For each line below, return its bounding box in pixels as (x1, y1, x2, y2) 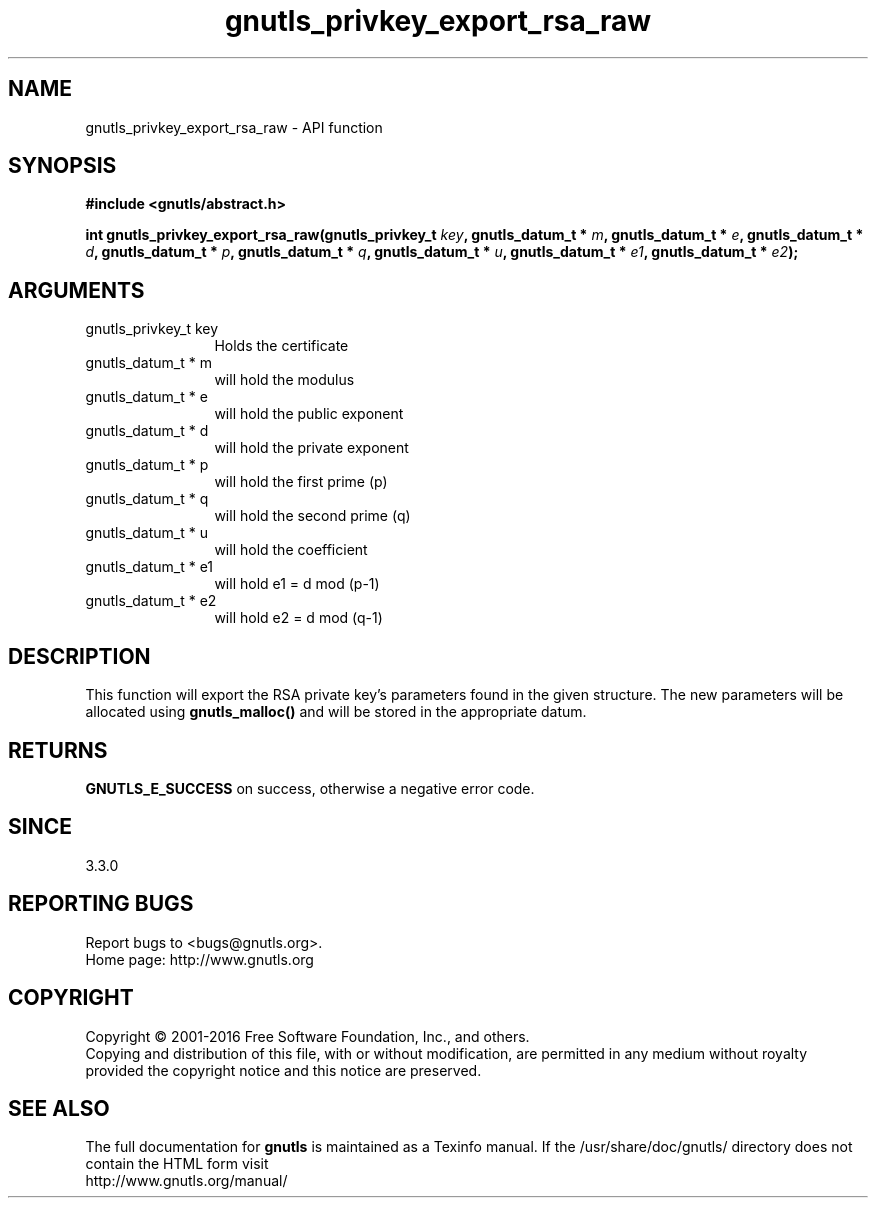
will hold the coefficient (214, 541, 368, 559)
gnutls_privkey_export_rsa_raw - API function (85, 118, 383, 136)
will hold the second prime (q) (214, 507, 411, 525)
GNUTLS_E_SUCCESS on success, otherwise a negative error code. (85, 779, 535, 797)
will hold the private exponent (214, 439, 409, 457)
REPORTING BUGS (8, 891, 194, 917)
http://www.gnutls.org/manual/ (85, 1172, 288, 1190)
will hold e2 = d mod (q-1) (214, 609, 383, 627)
